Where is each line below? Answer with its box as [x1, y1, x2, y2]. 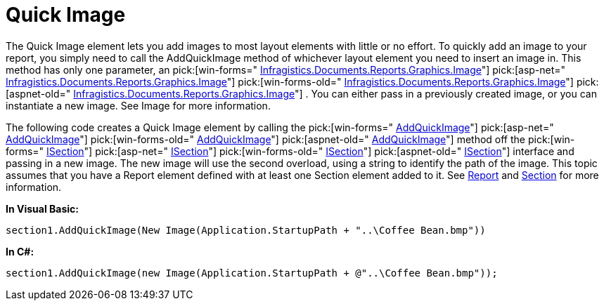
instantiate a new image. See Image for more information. [6, 99, 271, 112]
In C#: [6, 245, 34, 258]
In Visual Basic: [6, 202, 79, 215]
